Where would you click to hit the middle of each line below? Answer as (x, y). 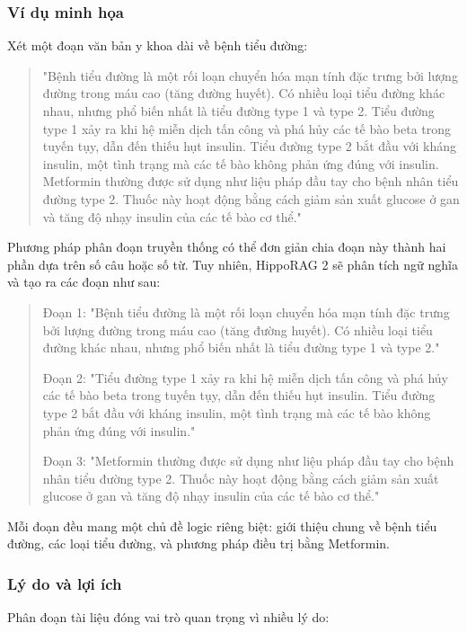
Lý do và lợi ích (65, 583)
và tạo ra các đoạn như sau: (84, 282)
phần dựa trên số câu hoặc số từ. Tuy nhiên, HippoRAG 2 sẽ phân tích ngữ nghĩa (233, 264)
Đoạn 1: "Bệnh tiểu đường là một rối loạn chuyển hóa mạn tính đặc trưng (246, 312)
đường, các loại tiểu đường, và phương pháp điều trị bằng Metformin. (198, 543)
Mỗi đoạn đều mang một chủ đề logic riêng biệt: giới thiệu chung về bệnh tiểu (222, 525)
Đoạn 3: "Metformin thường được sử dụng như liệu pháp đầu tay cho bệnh (248, 461)
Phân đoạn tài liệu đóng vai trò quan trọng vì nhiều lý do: (168, 617)
